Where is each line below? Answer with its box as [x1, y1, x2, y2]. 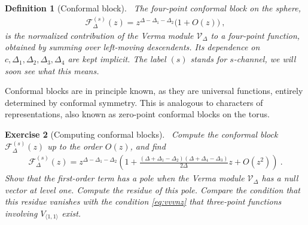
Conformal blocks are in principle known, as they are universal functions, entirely [5, 84, 303, 97]
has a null [261, 172, 298, 184]
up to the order [47, 140, 102, 153]
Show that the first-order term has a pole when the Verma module [5, 172, 245, 184]
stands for [190, 53, 227, 65]
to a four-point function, [211, 29, 300, 41]
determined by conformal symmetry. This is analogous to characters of [5, 96, 263, 108]
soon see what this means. [5, 64, 99, 77]
